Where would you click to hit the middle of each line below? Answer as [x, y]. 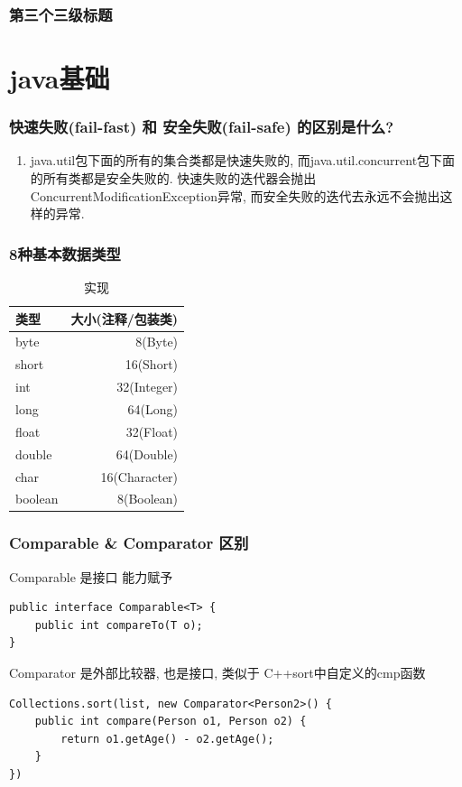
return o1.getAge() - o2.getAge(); [167, 739]
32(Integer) [148, 387]
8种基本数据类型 [65, 253]
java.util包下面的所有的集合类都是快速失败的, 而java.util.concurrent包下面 [243, 160]
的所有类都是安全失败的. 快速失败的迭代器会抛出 [173, 178]
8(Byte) [157, 342]
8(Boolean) [148, 499]
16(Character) [139, 476]
